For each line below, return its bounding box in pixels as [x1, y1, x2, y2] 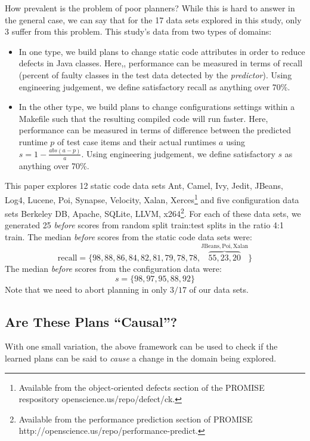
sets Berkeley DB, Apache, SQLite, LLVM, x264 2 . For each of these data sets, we [5, 206, 301, 219]
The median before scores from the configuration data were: [5, 262, 222, 274]
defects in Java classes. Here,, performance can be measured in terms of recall [18, 57, 303, 69]
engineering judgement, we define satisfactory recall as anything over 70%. [18, 80, 290, 93]
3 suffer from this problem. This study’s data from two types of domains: [5, 25, 272, 38]
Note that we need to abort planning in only [5, 283, 168, 295]
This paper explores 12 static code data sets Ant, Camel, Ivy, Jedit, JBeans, [5, 179, 283, 192]
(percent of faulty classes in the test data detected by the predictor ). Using [18, 68, 292, 81]
